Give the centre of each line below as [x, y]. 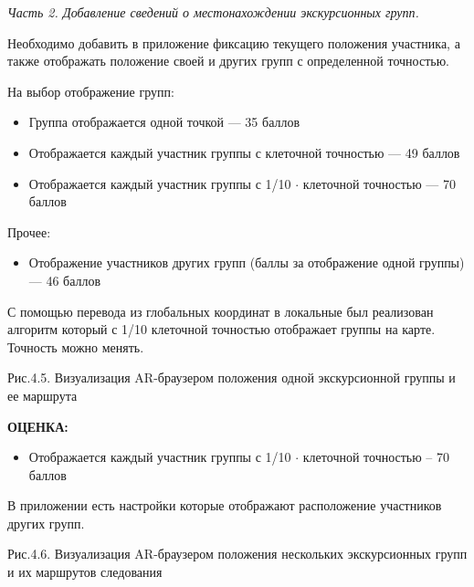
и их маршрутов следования [85, 572]
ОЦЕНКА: [38, 426]
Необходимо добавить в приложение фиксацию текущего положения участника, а [234, 42]
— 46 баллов [65, 280]
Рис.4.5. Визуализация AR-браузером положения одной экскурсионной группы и [232, 377]
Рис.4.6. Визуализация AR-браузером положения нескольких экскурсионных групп [237, 554]
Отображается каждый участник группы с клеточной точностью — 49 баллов [244, 152]
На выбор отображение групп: [91, 91]
